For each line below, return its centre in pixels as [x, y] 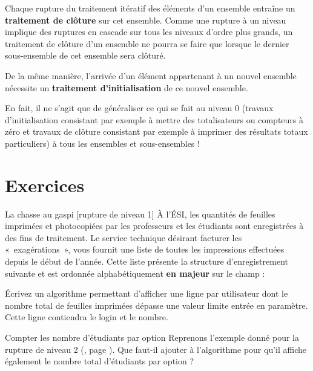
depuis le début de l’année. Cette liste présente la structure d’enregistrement [147, 261]
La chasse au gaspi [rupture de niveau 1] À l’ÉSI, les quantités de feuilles [140, 214]
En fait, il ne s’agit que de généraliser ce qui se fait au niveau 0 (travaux [139, 108]
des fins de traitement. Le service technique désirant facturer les [124, 237]
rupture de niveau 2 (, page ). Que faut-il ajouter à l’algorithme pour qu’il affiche [156, 349]
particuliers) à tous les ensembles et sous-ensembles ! [102, 143]
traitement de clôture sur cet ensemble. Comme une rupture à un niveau [146, 20]
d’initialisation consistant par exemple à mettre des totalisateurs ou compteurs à [154, 119]
